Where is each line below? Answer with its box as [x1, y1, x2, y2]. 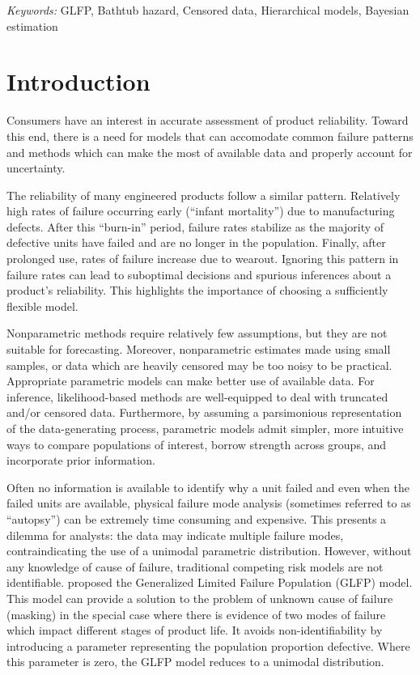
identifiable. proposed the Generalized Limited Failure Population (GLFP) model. [6, 574, 413, 591]
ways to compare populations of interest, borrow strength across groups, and [6, 435, 387, 452]
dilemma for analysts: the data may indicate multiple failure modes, [6, 526, 344, 543]
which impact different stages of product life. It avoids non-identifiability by [6, 622, 383, 639]
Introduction [6, 65, 151, 98]
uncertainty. [6, 159, 66, 176]
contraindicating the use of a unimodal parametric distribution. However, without [6, 542, 412, 559]
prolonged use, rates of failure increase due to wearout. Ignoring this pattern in [6, 250, 399, 267]
